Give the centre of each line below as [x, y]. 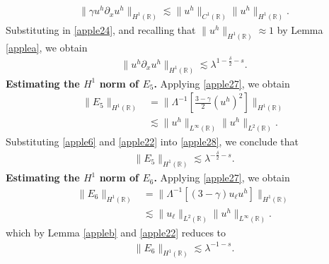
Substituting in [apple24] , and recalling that [101, 29]
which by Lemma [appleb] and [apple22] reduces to [116, 232]
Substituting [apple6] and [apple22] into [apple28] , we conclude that [152, 142]
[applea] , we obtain [47, 47]
